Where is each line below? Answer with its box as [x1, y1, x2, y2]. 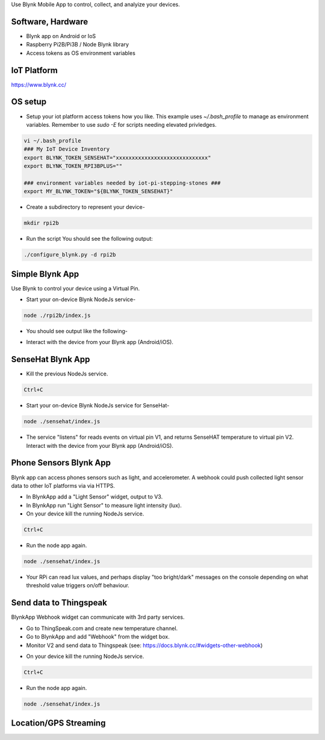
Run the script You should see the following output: [26, 235, 153, 243]
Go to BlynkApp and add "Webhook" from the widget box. [26, 633, 170, 640]
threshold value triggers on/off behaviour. [26, 582, 129, 589]
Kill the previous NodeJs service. [26, 370, 108, 377]
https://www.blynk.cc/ [11, 81, 66, 88]
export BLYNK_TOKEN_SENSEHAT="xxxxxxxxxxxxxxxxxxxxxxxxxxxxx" [23, 154, 211, 161]
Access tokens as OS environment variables [26, 49, 135, 57]
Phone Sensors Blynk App [11, 458, 111, 468]
